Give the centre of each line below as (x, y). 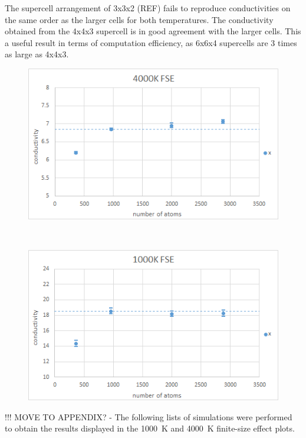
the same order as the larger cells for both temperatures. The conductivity (139, 19)
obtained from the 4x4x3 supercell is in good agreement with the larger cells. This (153, 31)
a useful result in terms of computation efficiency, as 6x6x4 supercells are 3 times (151, 42)
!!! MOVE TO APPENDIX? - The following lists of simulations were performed (149, 416)
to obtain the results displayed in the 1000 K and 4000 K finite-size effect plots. (150, 428)
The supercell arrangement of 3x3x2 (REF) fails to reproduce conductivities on (148, 8)
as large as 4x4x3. (37, 54)
